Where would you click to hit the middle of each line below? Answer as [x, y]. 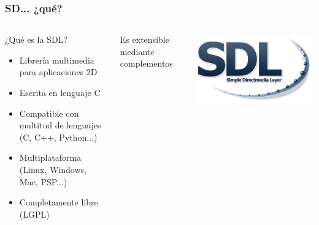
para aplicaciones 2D [58, 72]
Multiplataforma [50, 157]
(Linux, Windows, [53, 169]
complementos [146, 63]
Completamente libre [59, 202]
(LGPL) [34, 214]
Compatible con [49, 113]
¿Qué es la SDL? [36, 39]
